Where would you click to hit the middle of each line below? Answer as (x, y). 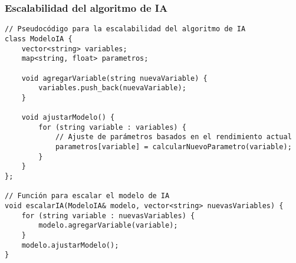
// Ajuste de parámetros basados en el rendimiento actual (173, 137)
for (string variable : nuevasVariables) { (108, 216)
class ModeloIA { (39, 39)
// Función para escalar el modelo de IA (87, 196)
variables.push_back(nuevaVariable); (112, 88)
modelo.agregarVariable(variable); (108, 226)
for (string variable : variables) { (112, 127)
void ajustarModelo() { (68, 118)
